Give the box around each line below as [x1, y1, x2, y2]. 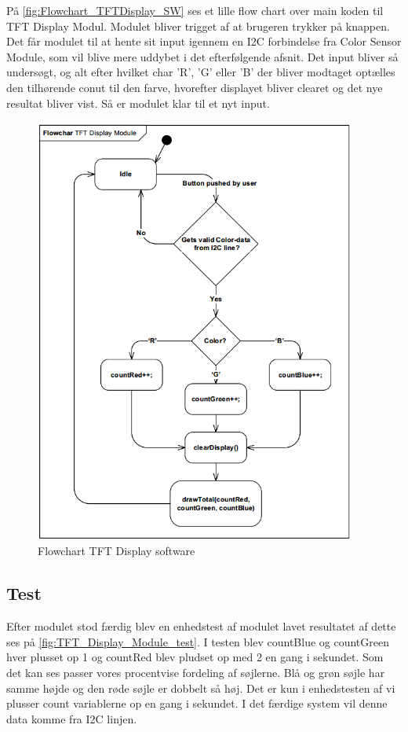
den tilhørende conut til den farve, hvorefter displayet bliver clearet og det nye [6, 79, 383, 95]
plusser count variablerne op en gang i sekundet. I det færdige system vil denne [6, 695, 388, 712]
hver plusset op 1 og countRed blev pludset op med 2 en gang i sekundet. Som [6, 649, 384, 665]
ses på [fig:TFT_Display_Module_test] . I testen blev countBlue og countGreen [6, 633, 389, 649]
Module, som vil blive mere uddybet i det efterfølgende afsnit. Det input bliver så [6, 48, 399, 64]
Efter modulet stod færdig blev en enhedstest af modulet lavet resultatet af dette [6, 618, 396, 635]
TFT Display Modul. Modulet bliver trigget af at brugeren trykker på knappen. [6, 17, 390, 34]
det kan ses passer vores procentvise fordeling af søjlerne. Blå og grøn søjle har [6, 664, 385, 681]
